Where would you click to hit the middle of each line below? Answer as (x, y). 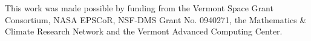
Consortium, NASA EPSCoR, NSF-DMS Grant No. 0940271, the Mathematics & (156, 19)
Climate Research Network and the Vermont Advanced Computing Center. (144, 31)
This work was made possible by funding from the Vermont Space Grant (139, 8)
